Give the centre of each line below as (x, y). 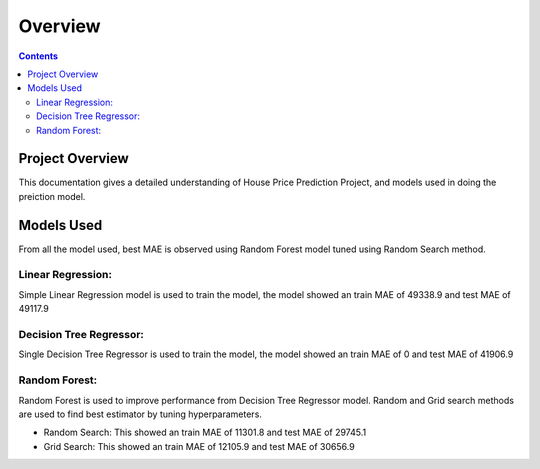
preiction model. (52, 196)
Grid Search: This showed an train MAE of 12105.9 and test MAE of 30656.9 (199, 446)
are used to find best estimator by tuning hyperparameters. (140, 414)
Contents (38, 56)
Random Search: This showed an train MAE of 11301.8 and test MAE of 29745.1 (205, 432)
